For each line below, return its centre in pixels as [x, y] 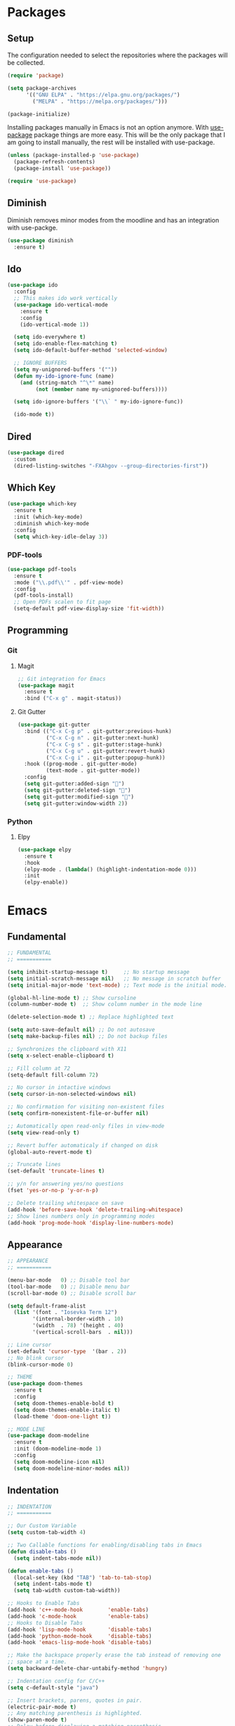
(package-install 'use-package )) [62, 169]
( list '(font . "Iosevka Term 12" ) [66, 1313]
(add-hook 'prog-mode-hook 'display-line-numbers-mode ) [90, 1222]
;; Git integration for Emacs [62, 679]
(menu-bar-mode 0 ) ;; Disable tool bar [69, 1280]
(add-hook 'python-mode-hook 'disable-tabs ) [80, 1636]
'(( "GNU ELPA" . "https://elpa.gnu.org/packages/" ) [103, 95]
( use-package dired [36, 452]
